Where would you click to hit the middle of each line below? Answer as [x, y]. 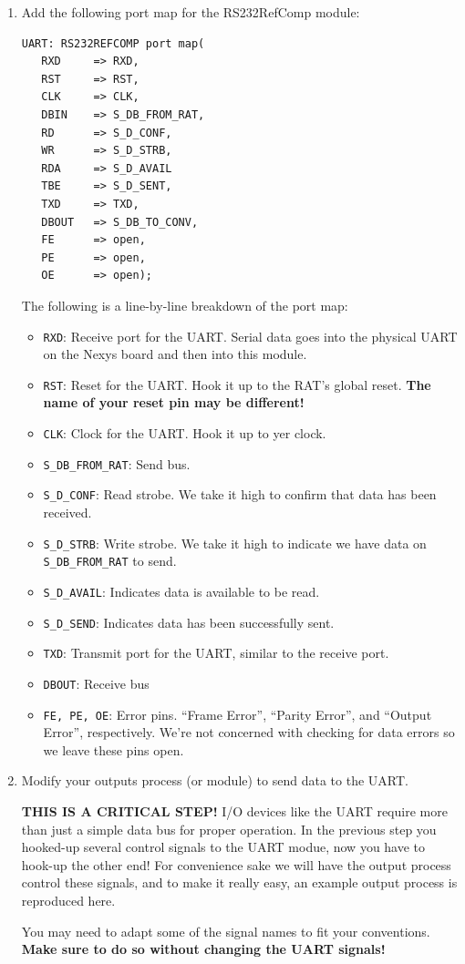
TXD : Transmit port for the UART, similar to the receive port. [216, 653]
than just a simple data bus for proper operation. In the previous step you [229, 829]
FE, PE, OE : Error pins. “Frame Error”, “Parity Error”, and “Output [238, 714]
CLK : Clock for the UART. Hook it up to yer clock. [185, 433]
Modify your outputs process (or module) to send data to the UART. [215, 780]
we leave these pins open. [114, 749]
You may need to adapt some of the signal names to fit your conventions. [226, 931]
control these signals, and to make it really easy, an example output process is [239, 882]
